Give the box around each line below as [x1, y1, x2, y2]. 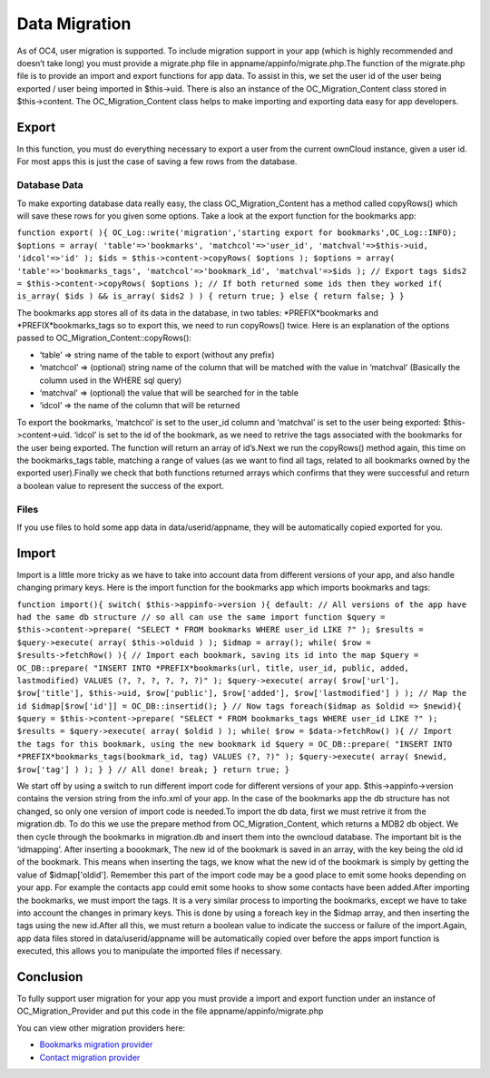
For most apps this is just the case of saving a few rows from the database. [16, 156, 298, 167]
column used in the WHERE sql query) [39, 375, 182, 386]
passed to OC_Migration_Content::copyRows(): [16, 332, 192, 344]
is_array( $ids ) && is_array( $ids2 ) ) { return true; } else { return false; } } [16, 291, 405, 301]
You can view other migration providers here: [16, 1022, 186, 1034]
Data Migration [16, 14, 132, 34]
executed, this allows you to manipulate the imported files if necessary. [16, 946, 283, 956]
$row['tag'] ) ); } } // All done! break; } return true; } [16, 764, 290, 775]
